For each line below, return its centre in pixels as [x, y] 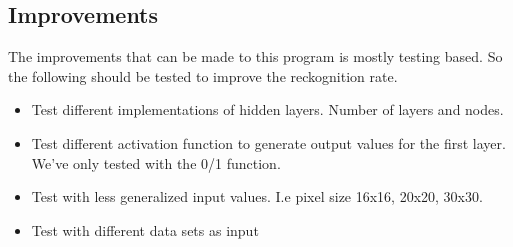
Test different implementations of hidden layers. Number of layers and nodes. [267, 109]
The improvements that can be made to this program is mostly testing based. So [255, 56]
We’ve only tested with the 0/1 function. [156, 162]
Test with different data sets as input [145, 229]
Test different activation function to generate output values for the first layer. [268, 142]
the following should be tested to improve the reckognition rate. [203, 75]
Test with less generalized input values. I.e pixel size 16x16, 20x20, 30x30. [257, 196]
